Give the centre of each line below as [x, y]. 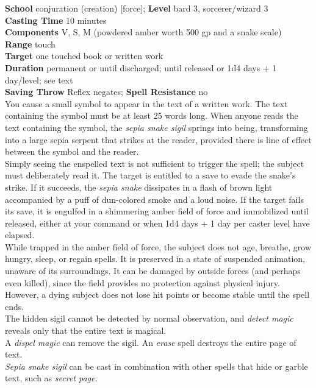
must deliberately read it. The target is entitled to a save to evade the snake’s [150, 175]
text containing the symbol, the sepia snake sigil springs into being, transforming [156, 127]
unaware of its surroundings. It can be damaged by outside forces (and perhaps [153, 271]
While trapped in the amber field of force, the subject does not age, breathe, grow [158, 246]
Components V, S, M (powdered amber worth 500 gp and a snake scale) [143, 32]
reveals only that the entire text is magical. [86, 330]
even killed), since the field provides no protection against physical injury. [142, 282]
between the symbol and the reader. [72, 151]
